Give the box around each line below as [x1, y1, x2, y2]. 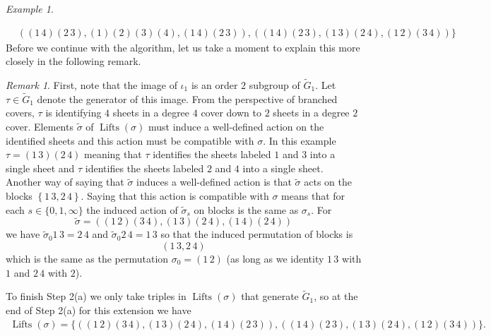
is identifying [45, 105, 102, 120]
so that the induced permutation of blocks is [160, 227, 353, 241]
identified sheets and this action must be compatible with [6, 133, 254, 148]
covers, [6, 105, 35, 120]
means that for [281, 188, 345, 203]
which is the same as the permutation [6, 251, 169, 265]
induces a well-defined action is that [136, 174, 292, 189]
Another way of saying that [6, 174, 124, 189]
